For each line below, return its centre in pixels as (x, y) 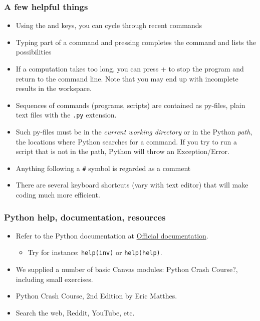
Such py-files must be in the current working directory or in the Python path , (134, 132)
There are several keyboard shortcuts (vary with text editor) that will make (132, 185)
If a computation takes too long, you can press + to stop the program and (130, 68)
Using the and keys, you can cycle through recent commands (109, 25)
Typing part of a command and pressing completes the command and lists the (136, 42)
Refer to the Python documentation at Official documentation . (112, 235)
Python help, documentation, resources (85, 217)
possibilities (34, 52)
